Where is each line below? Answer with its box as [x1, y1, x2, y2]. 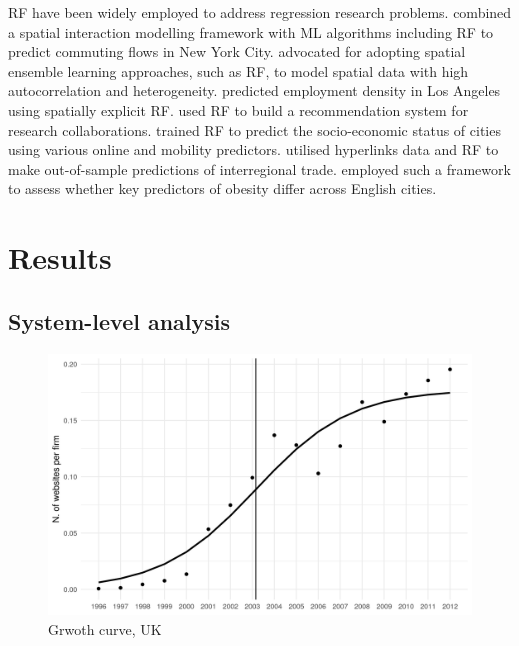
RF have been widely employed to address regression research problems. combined [8, 2, 512, 22]
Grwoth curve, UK [48, 618, 162, 639]
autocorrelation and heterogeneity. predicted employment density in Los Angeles [8, 80, 501, 101]
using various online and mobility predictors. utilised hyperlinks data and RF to [8, 139, 499, 160]
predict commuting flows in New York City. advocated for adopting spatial [8, 41, 466, 62]
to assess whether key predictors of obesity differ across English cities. [8, 178, 437, 199]
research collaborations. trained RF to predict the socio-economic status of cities [8, 119, 501, 140]
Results [8, 237, 112, 278]
